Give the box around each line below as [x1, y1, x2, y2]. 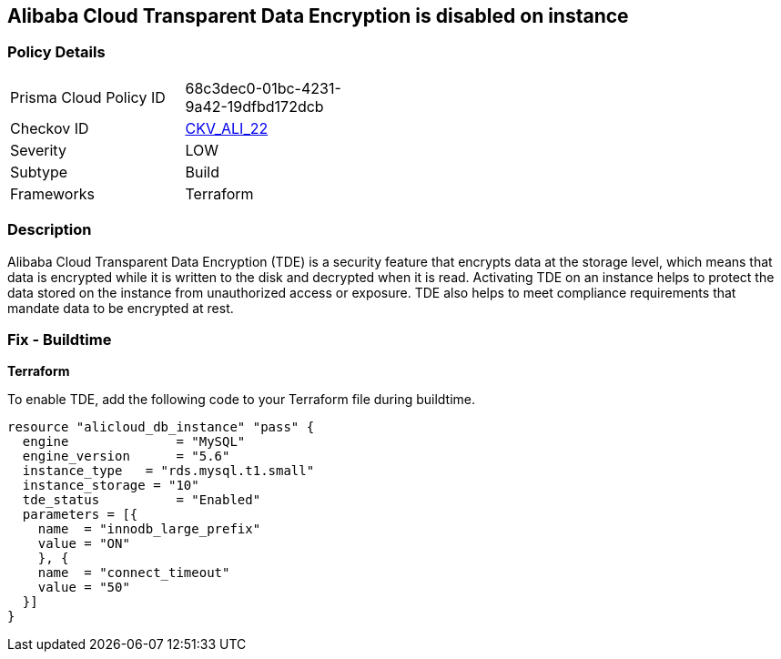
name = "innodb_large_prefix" [37, 522, 261, 537]
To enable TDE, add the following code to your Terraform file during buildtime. [7, 391, 476, 408]
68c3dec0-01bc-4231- [185, 78, 341, 97]
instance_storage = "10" [22, 478, 199, 493]
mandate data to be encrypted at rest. [7, 299, 234, 316]
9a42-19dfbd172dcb [185, 96, 324, 116]
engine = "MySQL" [22, 434, 246, 450]
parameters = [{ [22, 507, 138, 522]
